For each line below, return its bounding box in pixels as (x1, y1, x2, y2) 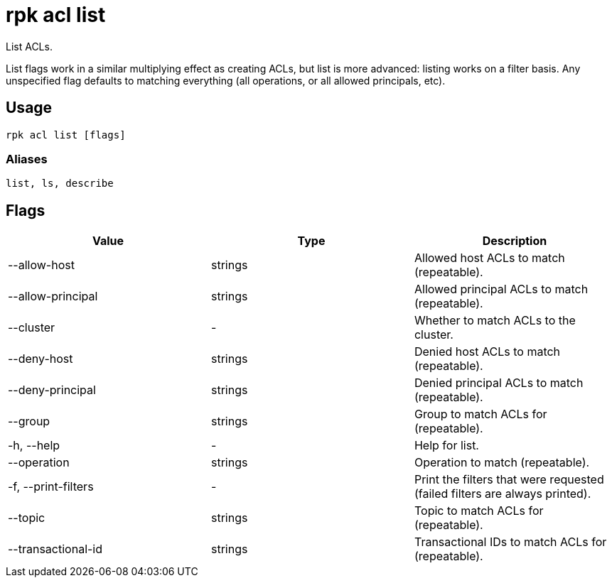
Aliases (6, 151, 48, 166)
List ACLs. (6, 40, 53, 53)
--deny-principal (8, 383, 96, 398)
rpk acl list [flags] (6, 129, 126, 141)
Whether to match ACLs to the (414, 313, 576, 328)
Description (482, 234, 547, 249)
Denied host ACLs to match (414, 344, 561, 359)
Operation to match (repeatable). (414, 455, 590, 470)
